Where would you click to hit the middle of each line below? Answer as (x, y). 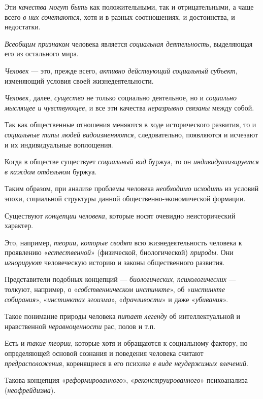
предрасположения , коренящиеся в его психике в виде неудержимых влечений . (126, 363)
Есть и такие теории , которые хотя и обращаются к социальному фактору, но (126, 343)
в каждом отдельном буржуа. (51, 171)
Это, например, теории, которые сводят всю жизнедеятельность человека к (123, 242)
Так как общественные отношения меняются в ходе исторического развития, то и (130, 124)
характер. (19, 225)
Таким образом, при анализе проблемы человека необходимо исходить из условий (132, 188)
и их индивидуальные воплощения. (59, 144)
